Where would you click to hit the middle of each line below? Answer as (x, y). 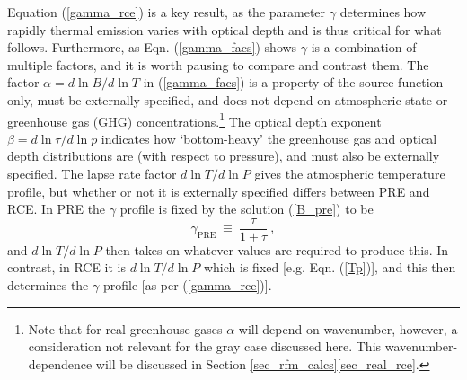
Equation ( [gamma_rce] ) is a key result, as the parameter (167, 12)
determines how (383, 12)
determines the (48, 285)
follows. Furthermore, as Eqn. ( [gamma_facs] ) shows (152, 47)
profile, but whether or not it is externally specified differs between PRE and (219, 191)
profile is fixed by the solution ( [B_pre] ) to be (247, 209)
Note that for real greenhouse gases (125, 328)
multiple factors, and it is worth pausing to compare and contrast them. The (218, 64)
